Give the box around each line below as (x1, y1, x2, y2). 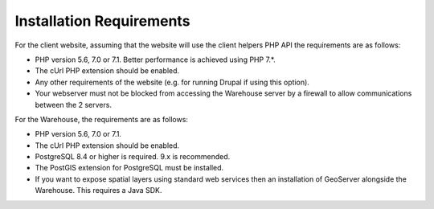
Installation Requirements (14, 12, 190, 30)
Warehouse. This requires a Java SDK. (35, 186, 162, 195)
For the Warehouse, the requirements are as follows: (14, 114, 189, 124)
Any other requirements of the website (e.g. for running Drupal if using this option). (35, 77, 309, 87)
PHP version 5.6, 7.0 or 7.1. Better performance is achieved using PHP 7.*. (35, 55, 276, 64)
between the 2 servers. (35, 100, 113, 109)
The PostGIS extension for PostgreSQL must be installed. (35, 163, 224, 173)
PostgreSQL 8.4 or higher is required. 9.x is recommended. (35, 152, 231, 162)
